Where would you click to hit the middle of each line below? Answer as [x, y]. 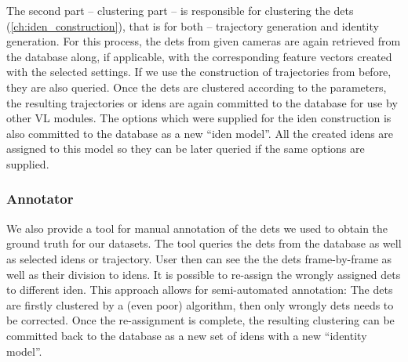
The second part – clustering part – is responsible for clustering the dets [180, 10]
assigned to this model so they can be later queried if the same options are [186, 148]
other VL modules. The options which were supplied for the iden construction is [199, 118]
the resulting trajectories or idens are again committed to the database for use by [202, 102]
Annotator [40, 199]
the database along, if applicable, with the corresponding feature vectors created [199, 56]
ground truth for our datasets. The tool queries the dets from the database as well [204, 243]
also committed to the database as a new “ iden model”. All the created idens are [200, 133]
